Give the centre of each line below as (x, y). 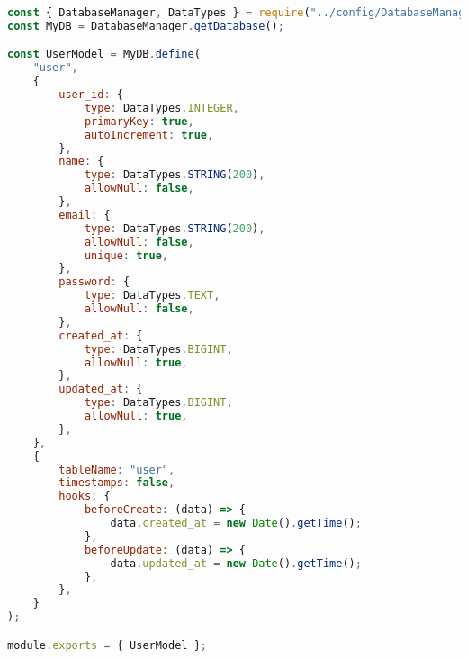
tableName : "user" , (117, 469)
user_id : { (91, 95)
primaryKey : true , (139, 121)
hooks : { (85, 497)
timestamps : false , (117, 483)
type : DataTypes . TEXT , (152, 296)
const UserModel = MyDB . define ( (104, 54)
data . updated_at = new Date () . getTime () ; (236, 563)
